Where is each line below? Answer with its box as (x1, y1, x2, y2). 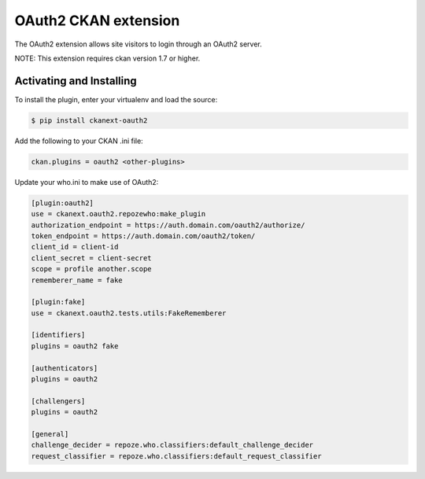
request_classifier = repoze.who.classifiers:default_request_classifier (31, 451, 322, 460)
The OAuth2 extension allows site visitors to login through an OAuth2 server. (14, 39, 263, 49)
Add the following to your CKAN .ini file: (14, 136, 143, 146)
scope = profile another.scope (31, 264, 153, 274)
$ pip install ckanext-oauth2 (31, 116, 148, 125)
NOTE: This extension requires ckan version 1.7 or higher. (14, 53, 201, 63)
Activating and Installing (14, 74, 137, 87)
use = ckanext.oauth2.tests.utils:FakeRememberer (31, 308, 227, 318)
